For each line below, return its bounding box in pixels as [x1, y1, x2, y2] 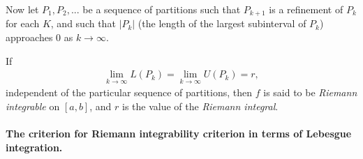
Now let [6, 2, 39, 16]
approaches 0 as [6, 30, 73, 45]
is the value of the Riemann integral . [122, 99, 279, 114]
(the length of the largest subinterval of [138, 16, 306, 31]
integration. [6, 139, 63, 154]
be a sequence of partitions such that [82, 2, 241, 16]
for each [6, 16, 40, 31]
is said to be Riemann [263, 85, 357, 100]
